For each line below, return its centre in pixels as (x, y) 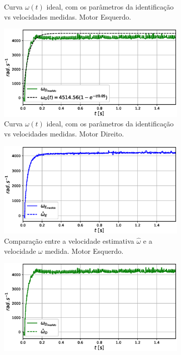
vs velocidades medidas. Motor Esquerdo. (68, 16)
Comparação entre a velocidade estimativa (69, 240)
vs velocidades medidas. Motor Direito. (64, 134)
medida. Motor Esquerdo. (84, 251)
